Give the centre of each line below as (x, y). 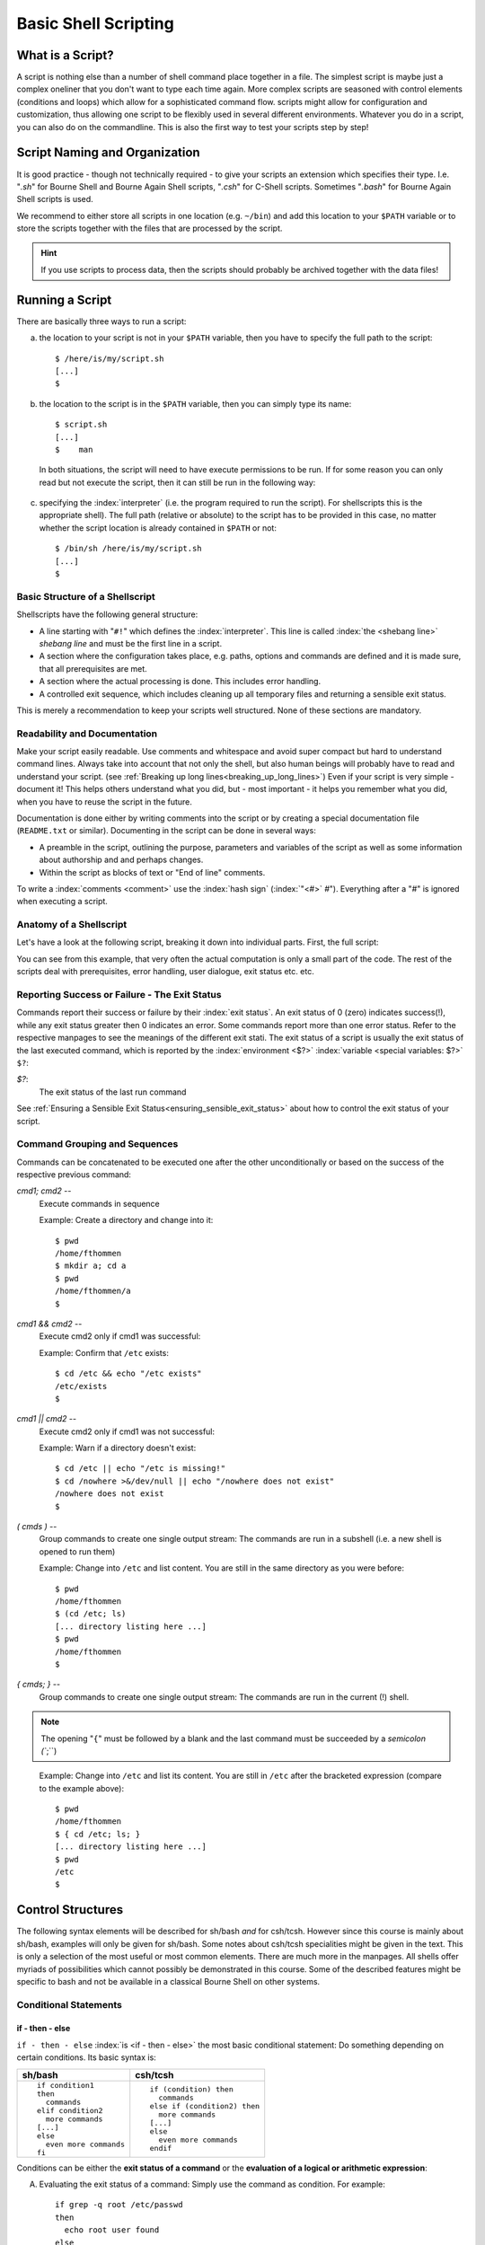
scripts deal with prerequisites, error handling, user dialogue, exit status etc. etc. (165, 972)
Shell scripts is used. (55, 199)
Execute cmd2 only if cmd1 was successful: (120, 1336)
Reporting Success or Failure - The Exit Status (119, 995)
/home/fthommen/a (93, 1291)
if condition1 (65, 2085)
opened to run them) (77, 1551)
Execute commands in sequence (100, 1203)
